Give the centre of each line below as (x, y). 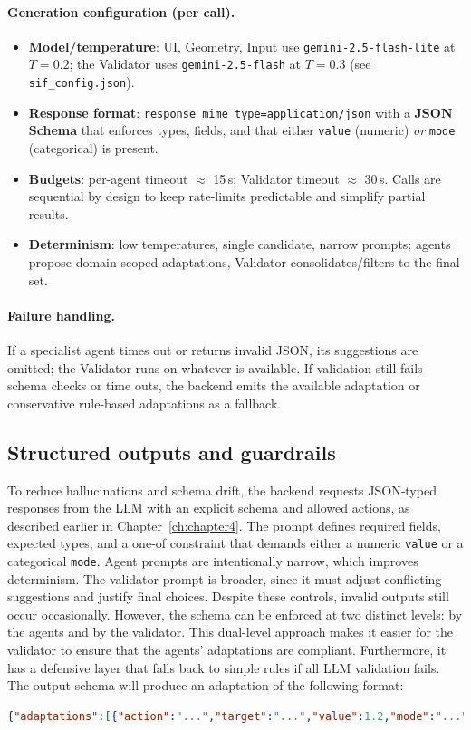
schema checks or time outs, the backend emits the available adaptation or (214, 385)
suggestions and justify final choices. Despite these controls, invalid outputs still (228, 596)
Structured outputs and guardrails (172, 451)
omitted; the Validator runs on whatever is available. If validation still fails (215, 367)
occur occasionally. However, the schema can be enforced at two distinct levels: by (235, 614)
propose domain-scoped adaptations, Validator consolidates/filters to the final (244, 262)
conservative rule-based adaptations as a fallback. (144, 403)
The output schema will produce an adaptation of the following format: (206, 685)
